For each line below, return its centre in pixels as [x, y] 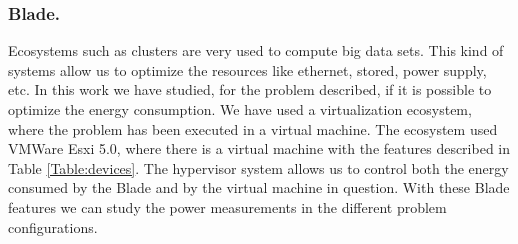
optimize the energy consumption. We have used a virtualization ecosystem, [240, 109]
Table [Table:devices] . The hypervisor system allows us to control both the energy [258, 167]
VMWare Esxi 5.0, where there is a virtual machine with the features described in [259, 148]
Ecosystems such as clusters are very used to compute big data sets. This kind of [256, 50]
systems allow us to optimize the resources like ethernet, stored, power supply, [247, 69]
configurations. [53, 226]
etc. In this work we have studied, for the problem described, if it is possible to [250, 89]
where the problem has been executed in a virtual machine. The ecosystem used [253, 128]
